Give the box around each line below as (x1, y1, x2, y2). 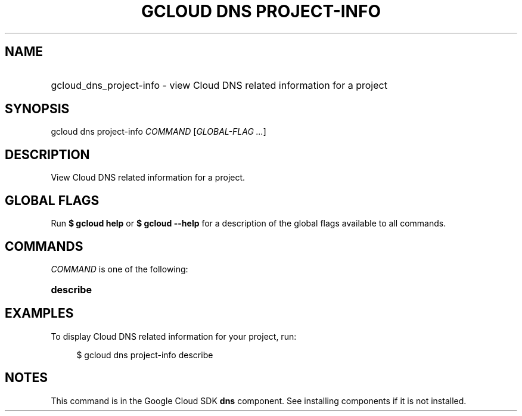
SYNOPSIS (5, 101, 70, 117)
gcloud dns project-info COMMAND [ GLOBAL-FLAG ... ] (51, 126, 266, 137)
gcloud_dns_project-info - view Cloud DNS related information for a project (51, 79, 387, 91)
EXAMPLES (5, 306, 74, 321)
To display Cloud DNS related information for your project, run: (51, 331, 297, 342)
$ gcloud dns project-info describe (76, 349, 213, 360)
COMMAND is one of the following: (51, 263, 188, 274)
